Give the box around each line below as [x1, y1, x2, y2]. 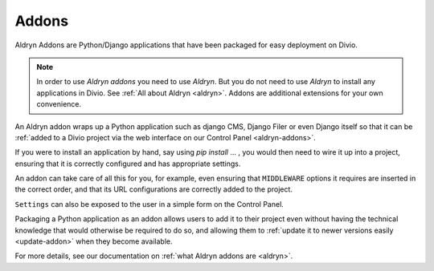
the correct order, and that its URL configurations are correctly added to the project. [14, 184, 293, 194]
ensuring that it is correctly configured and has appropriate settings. [14, 159, 241, 168]
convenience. [36, 99, 82, 109]
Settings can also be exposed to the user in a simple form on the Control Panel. [14, 199, 285, 208]
